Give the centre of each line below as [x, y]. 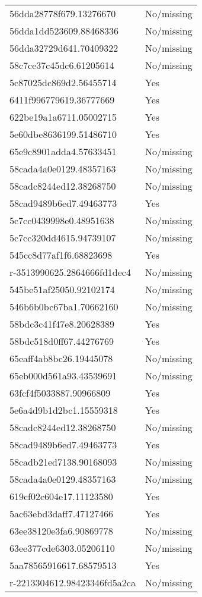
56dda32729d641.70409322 [64, 48]
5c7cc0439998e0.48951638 [62, 220]
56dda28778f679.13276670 [63, 13]
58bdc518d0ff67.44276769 [62, 341]
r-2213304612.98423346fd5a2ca [73, 582]
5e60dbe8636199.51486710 [63, 134]
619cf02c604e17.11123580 [61, 496]
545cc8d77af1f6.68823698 [61, 255]
